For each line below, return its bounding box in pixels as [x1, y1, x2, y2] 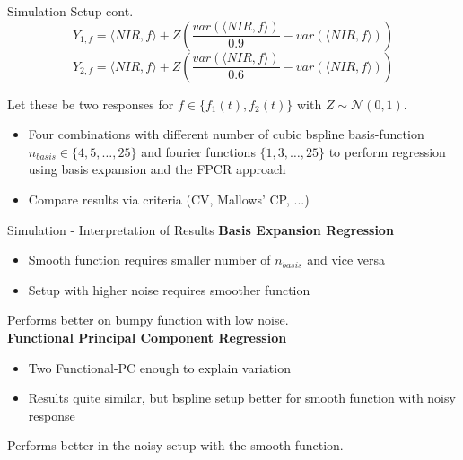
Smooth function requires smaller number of [28, 250, 271, 269]
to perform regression [328, 142, 446, 161]
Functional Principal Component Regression [7, 327, 287, 346]
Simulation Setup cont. [7, 2, 134, 20]
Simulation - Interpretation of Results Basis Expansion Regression [7, 220, 394, 239]
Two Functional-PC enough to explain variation [28, 358, 291, 377]
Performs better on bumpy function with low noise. [7, 310, 289, 329]
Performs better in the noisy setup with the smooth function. [7, 436, 344, 455]
